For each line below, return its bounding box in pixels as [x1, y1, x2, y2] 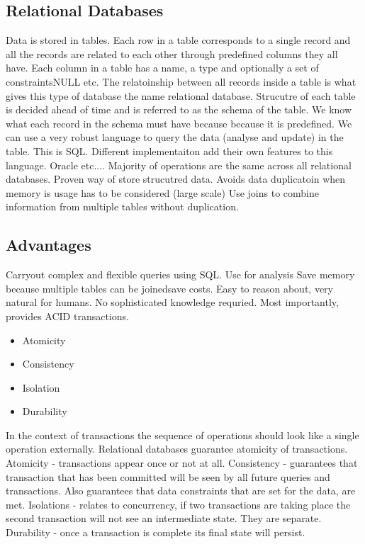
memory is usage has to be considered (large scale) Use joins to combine [6, 185, 319, 200]
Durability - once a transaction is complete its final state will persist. [6, 525, 305, 540]
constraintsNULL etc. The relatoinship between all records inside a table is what [6, 74, 356, 89]
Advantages [6, 234, 91, 256]
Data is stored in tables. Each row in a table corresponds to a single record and [6, 33, 351, 47]
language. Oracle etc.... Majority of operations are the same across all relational [6, 157, 352, 172]
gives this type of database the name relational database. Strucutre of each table [6, 88, 356, 103]
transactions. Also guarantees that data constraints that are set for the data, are [6, 483, 356, 498]
